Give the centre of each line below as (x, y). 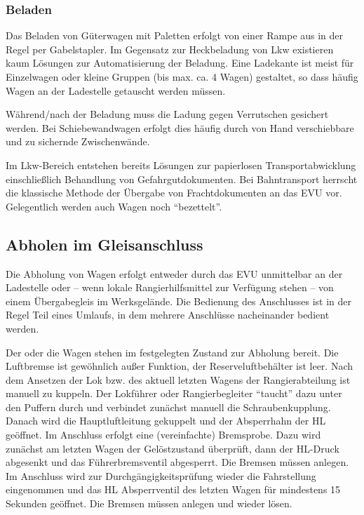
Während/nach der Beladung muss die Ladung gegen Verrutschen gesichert (167, 114)
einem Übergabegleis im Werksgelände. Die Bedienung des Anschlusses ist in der (179, 301)
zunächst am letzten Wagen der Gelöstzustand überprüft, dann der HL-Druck (173, 448)
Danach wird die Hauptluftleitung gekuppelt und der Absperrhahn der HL (166, 421)
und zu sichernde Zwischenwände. (78, 141)
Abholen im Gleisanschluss (105, 244)
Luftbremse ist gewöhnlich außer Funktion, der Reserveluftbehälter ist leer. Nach (180, 366)
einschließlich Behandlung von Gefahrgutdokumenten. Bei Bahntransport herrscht (182, 179)
